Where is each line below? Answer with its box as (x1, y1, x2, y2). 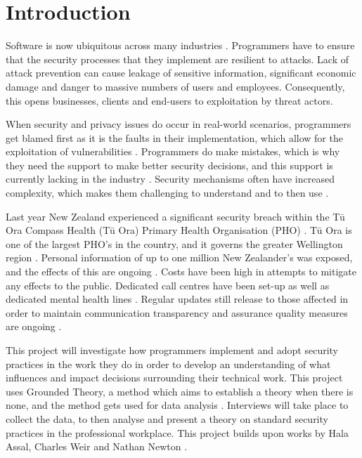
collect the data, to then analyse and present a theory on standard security (6, 411, 328, 426)
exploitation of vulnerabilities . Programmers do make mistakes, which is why (6, 144, 340, 159)
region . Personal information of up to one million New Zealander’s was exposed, (6, 250, 353, 265)
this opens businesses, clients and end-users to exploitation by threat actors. (6, 93, 333, 107)
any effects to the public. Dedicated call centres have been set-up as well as (6, 277, 330, 292)
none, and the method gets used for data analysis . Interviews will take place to (6, 398, 349, 412)
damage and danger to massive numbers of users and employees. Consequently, (6, 79, 345, 93)
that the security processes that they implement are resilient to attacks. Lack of (6, 51, 349, 66)
